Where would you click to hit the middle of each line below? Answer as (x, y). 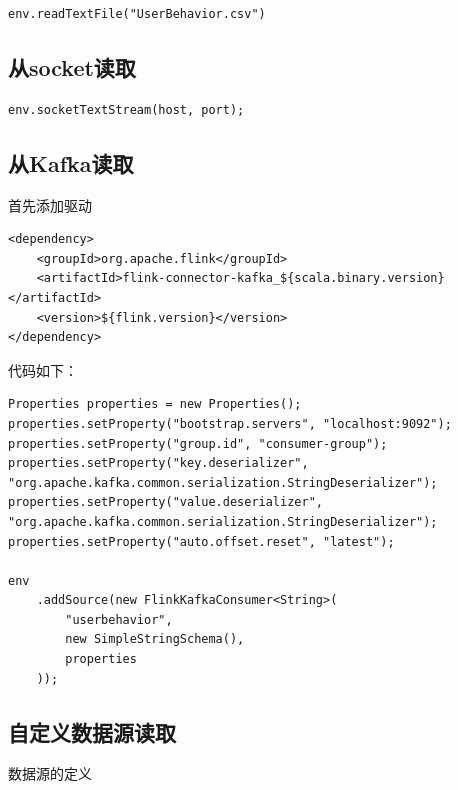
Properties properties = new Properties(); (155, 404)
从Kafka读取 (71, 162)
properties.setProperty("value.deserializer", (165, 502)
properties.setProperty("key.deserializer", (158, 463)
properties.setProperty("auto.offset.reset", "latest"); (201, 541)
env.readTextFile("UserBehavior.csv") (137, 14)
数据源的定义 (50, 773)
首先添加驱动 (50, 204)
